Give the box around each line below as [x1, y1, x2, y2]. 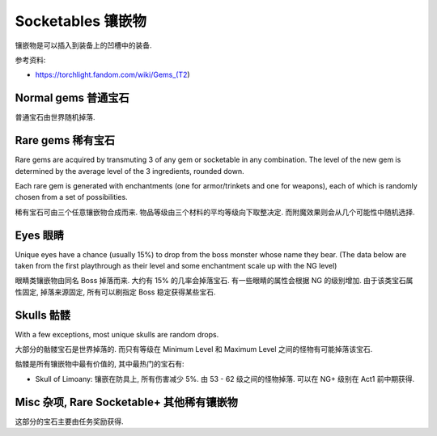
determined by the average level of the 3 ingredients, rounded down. [15, 166, 244, 176]
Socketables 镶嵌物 [15, 12, 147, 30]
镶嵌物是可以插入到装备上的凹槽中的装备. [15, 40, 153, 50]
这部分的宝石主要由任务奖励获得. [15, 417, 125, 426]
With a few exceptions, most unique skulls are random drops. [15, 329, 219, 339]
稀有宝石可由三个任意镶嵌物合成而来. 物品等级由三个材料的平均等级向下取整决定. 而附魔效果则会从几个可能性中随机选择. [15, 207, 415, 217]
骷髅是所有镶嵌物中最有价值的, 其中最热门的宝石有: [15, 359, 185, 369]
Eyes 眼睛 [15, 228, 65, 242]
